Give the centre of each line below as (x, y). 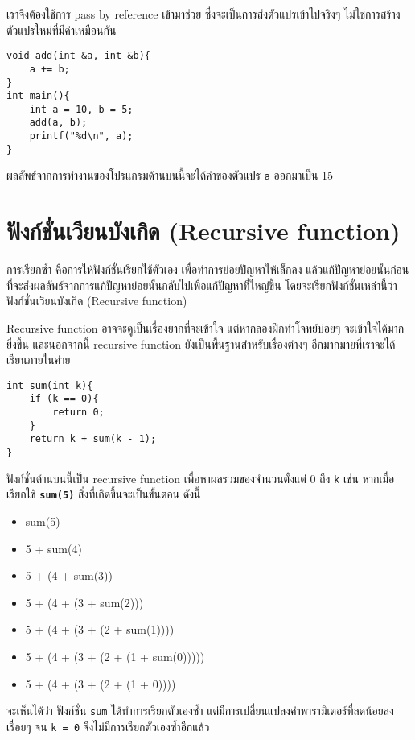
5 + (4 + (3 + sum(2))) (84, 602)
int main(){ (38, 96)
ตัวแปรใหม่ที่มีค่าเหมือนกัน (62, 29)
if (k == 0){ (64, 399)
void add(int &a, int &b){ (78, 56)
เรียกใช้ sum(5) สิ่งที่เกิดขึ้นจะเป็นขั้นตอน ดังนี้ (104, 494)
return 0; (78, 413)
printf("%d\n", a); (81, 136)
